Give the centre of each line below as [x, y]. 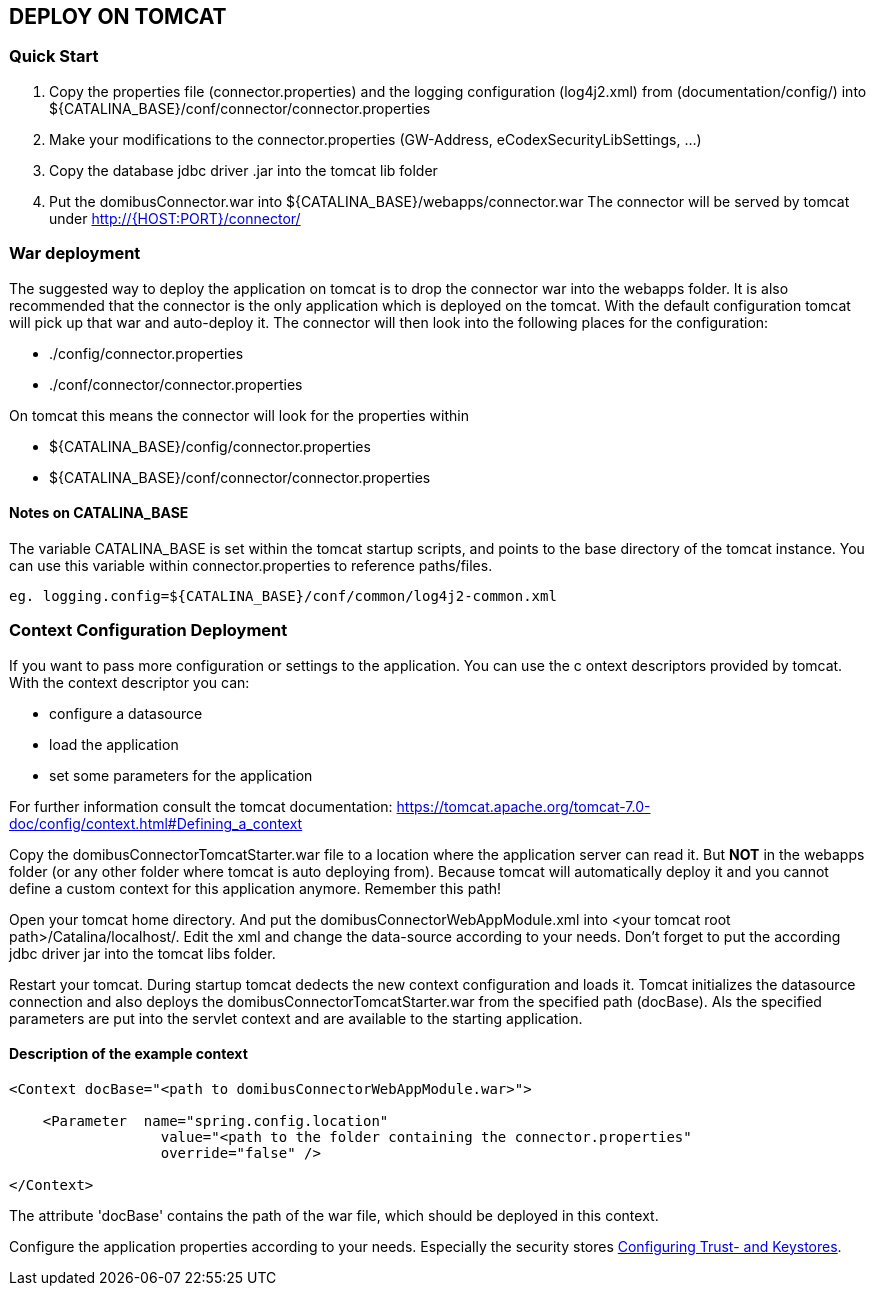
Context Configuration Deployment [148, 630]
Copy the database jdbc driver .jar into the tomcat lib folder [243, 170]
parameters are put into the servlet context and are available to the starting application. [296, 1018]
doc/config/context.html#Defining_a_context [156, 823]
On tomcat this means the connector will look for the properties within [239, 415]
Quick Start [54, 56]
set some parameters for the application [181, 775]
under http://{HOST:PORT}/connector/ [175, 218]
